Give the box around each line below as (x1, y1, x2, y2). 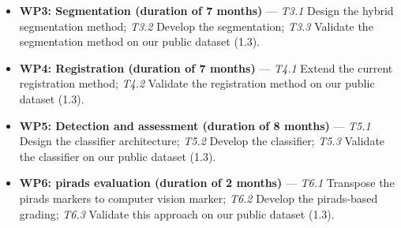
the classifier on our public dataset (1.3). (19, 148, 216, 164)
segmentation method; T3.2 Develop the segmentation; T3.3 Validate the (19, 17, 373, 34)
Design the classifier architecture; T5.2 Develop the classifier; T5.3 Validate (19, 133, 385, 149)
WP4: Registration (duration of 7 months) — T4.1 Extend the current (19, 59, 393, 76)
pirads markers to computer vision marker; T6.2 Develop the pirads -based (19, 189, 378, 206)
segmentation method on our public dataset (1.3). (19, 33, 260, 50)
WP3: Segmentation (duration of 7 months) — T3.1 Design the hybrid (19, 2, 394, 18)
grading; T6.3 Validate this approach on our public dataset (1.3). (19, 205, 335, 222)
